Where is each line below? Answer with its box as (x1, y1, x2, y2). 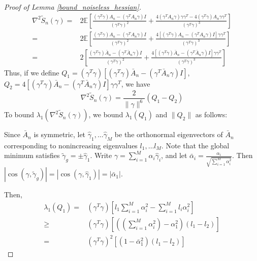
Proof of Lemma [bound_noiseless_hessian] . (4, 2, 142, 12)
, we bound (88, 109, 123, 120)
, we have (121, 78, 150, 89)
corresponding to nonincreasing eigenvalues (4, 140, 138, 150)
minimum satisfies (4, 150, 60, 161)
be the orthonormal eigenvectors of (114, 129, 223, 140)
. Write (90, 150, 112, 161)
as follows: (195, 109, 228, 120)
